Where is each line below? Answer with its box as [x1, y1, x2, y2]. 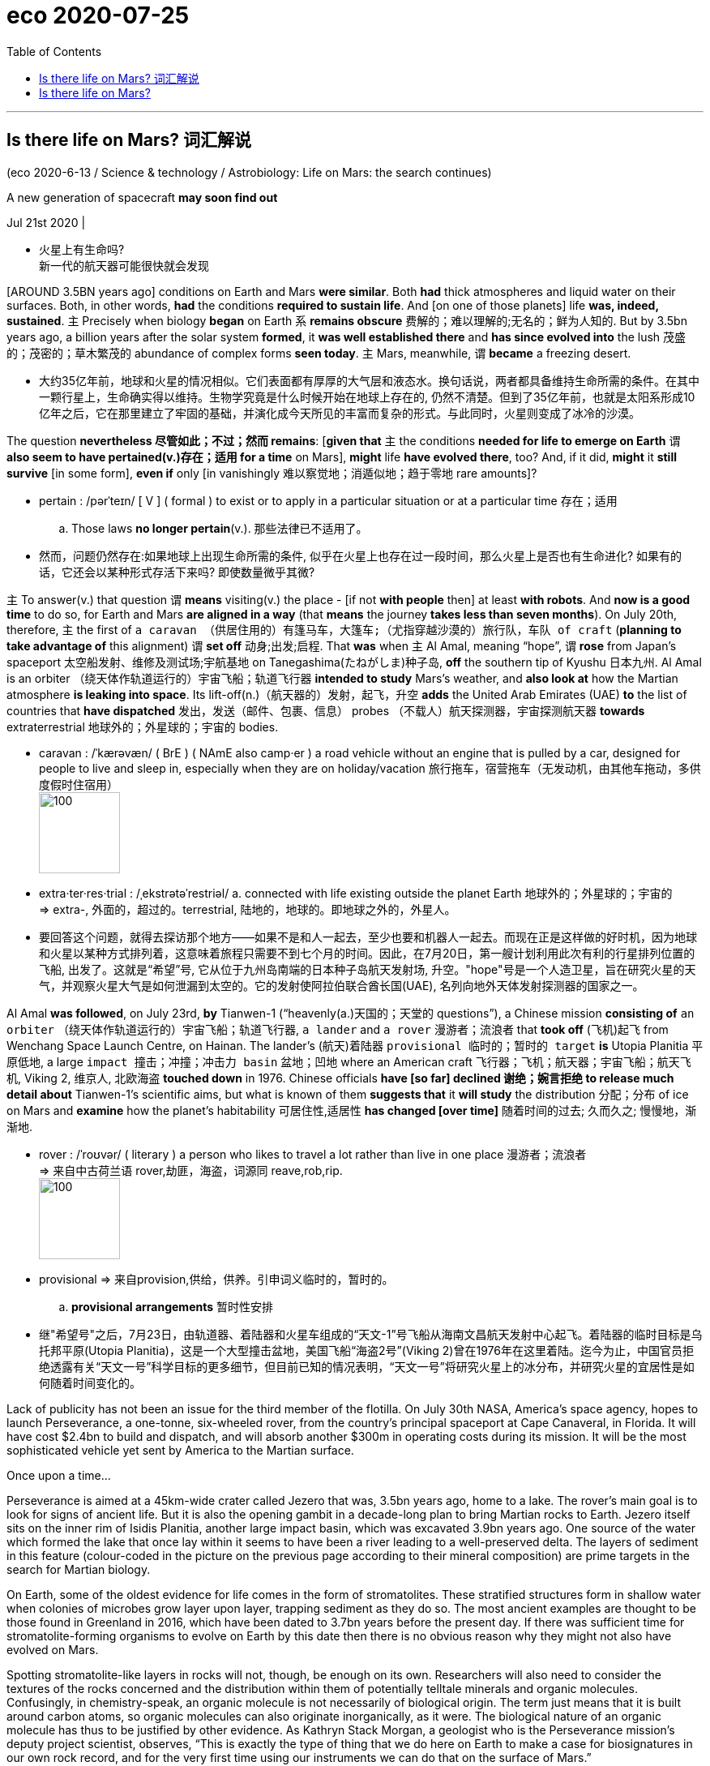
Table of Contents [6, 44, 102, 58]
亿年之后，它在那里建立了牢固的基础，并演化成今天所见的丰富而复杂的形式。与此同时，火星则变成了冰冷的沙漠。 [39, 405, 640, 420]
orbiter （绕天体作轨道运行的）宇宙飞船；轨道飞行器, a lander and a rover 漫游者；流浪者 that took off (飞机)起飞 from [6, 1022, 669, 1036]
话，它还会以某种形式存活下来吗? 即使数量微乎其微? [39, 564, 315, 579]
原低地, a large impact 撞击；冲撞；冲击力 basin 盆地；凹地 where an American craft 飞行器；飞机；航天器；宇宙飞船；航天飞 [6, 1054, 691, 1069]
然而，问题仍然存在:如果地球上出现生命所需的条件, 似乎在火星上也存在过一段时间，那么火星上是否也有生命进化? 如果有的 [39, 548, 682, 563]
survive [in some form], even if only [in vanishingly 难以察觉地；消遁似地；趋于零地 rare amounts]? [6, 465, 537, 480]
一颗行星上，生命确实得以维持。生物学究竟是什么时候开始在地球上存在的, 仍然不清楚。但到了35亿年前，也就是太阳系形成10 [39, 389, 695, 404]
